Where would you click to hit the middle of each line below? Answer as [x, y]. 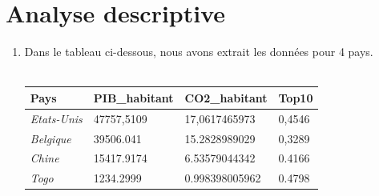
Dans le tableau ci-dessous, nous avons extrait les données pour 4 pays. [199, 52]
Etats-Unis [56, 118]
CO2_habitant [226, 97]
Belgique [50, 138]
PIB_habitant [133, 97]
